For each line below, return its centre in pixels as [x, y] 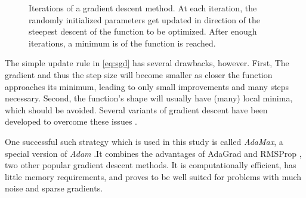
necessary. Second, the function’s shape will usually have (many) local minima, [149, 98]
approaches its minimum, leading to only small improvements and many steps [147, 86]
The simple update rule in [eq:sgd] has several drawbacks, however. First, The [147, 63]
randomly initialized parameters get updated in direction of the [144, 19]
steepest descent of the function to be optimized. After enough [143, 31]
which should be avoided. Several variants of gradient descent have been [136, 109]
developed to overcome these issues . [71, 121]
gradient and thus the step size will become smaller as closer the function [139, 74]
